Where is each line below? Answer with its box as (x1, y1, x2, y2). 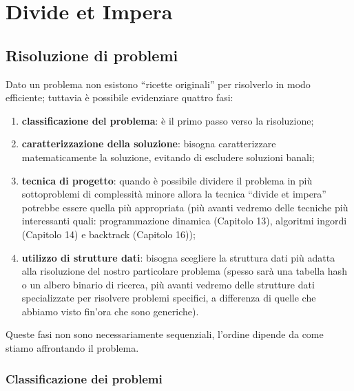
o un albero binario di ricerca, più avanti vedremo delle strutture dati (21, 277, 315, 291)
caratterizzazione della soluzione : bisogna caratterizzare (21, 136, 276, 151)
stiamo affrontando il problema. (6, 341, 139, 355)
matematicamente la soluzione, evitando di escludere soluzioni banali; (21, 149, 315, 164)
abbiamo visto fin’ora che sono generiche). (21, 304, 199, 318)
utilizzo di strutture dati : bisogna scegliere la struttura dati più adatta (21, 250, 335, 264)
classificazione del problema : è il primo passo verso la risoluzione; (21, 113, 314, 127)
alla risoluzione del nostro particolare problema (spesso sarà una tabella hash (21, 264, 347, 278)
